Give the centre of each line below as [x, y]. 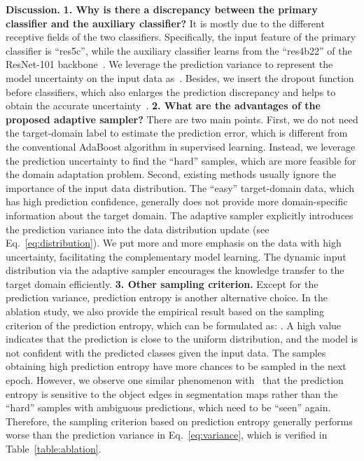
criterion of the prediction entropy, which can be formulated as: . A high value [174, 325]
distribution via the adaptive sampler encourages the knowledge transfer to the [175, 270]
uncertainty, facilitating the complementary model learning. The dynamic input [176, 256]
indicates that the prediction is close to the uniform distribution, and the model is [182, 339]
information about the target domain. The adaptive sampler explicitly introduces [180, 215]
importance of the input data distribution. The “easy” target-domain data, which [180, 187]
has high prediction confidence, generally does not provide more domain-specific [177, 201]
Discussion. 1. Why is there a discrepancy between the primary [162, 9]
